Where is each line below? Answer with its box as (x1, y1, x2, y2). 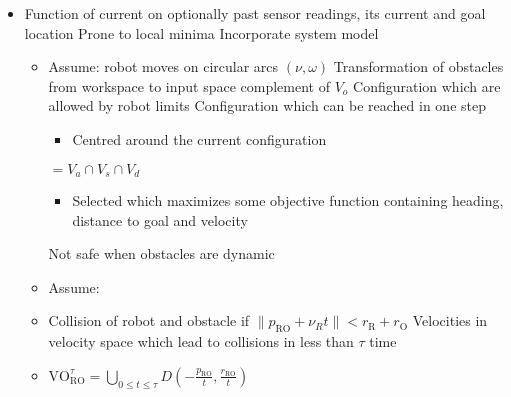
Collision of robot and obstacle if (48, 310, 250, 331)
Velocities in (412, 310, 488, 331)
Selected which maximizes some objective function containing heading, (72, 190, 504, 211)
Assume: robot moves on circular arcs (48, 56, 279, 77)
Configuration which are (353, 75, 501, 96)
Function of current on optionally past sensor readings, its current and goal (24, 3, 486, 23)
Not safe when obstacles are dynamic (48, 243, 275, 264)
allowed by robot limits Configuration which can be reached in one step (48, 95, 486, 116)
